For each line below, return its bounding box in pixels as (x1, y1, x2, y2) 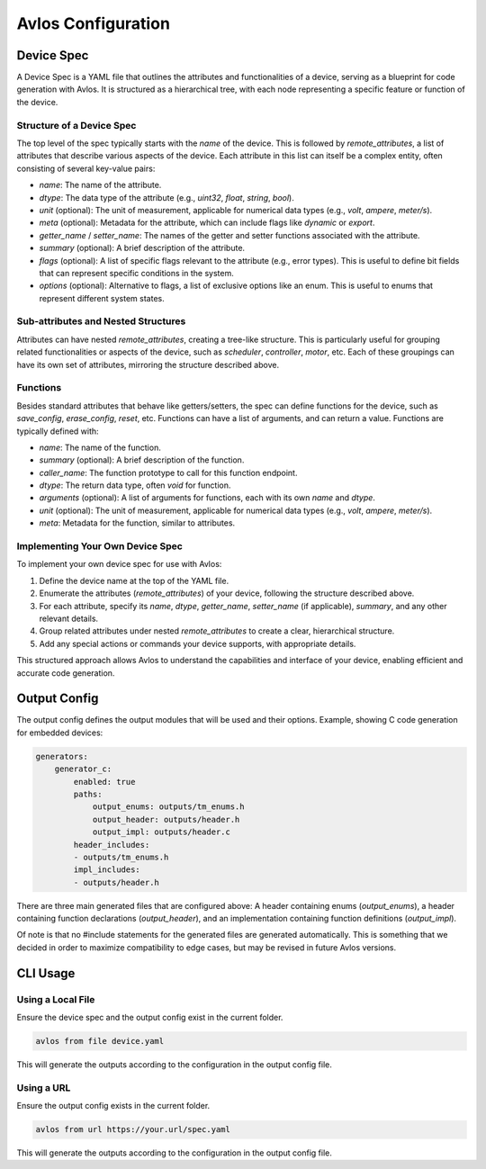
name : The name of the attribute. (39, 180, 162, 191)
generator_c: (54, 764, 112, 774)
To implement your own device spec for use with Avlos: (16, 559, 222, 570)
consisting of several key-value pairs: (16, 163, 156, 174)
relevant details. (39, 613, 99, 624)
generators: (35, 751, 89, 761)
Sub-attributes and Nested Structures (16, 315, 186, 328)
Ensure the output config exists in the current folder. (16, 1101, 211, 1111)
